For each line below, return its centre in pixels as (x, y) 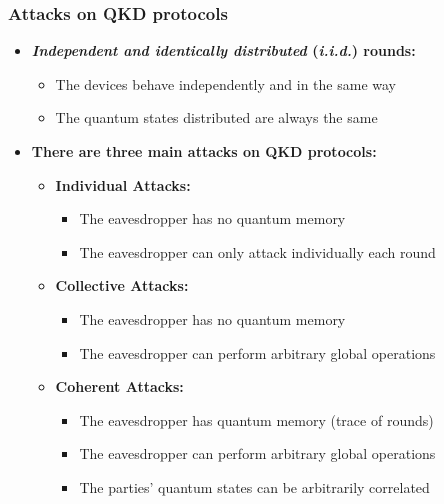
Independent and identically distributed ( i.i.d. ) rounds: (223, 50)
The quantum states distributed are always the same (216, 117)
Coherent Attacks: (119, 386)
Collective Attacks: (122, 285)
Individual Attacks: (123, 184)
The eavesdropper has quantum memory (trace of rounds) (256, 419)
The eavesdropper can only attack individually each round (257, 251)
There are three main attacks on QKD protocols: (204, 151)
